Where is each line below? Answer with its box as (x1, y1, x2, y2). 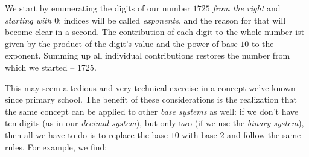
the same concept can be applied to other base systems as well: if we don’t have (5, 104, 299, 117)
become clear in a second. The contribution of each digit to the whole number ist (5, 25, 305, 38)
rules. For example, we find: (5, 140, 107, 153)
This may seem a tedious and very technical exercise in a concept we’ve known (5, 81, 296, 94)
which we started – (5, 60, 75, 73)
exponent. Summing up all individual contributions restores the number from (5, 49, 290, 62)
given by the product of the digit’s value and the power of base (5, 37, 238, 50)
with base (182, 128, 217, 141)
